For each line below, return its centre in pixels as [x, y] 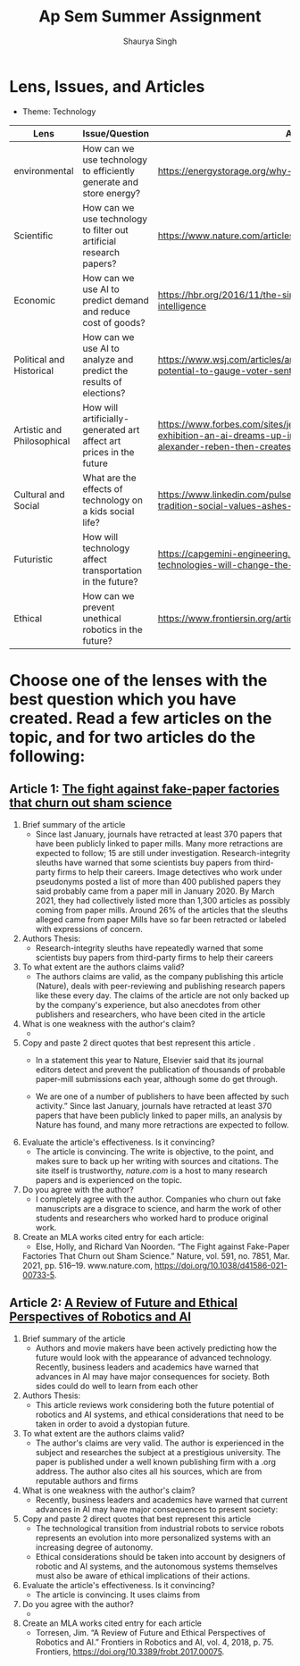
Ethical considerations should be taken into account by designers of [160, 1556]
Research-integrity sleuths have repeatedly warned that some [149, 947]
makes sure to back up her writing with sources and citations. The [157, 1161]
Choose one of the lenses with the [138, 680]
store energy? [112, 193]
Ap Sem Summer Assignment [150, 17]
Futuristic [33, 559]
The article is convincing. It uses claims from [118, 1595]
